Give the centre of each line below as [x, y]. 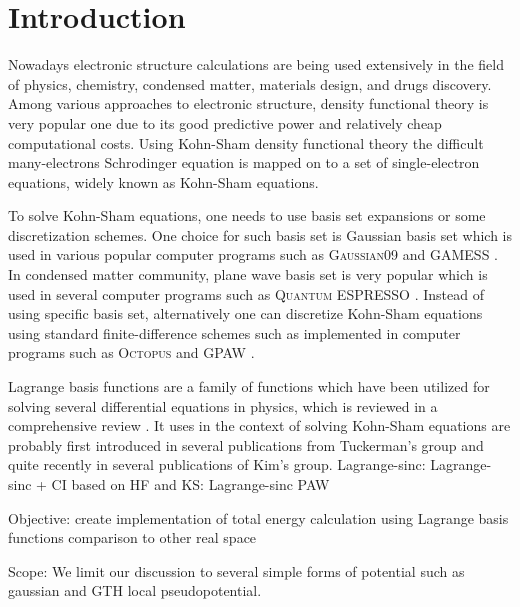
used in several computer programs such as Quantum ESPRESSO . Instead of [246, 293]
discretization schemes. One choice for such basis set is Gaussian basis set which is [260, 234]
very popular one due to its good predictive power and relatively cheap [225, 122]
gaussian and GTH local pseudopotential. [135, 590]
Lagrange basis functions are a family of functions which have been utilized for [249, 386]
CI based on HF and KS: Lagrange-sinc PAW [190, 484]
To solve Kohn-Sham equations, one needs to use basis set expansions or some [247, 215]
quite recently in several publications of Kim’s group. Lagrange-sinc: [217, 464]
